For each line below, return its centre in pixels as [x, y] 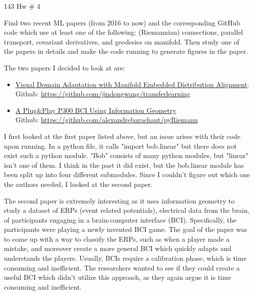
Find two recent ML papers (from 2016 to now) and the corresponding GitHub [122, 22]
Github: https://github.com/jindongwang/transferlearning [103, 94]
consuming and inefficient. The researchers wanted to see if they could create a [122, 267]
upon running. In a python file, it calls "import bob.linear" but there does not [120, 146]
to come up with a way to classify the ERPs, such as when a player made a [117, 238]
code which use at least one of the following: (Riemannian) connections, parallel [124, 32]
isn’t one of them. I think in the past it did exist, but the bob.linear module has [124, 165]
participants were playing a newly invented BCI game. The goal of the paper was [126, 229]
